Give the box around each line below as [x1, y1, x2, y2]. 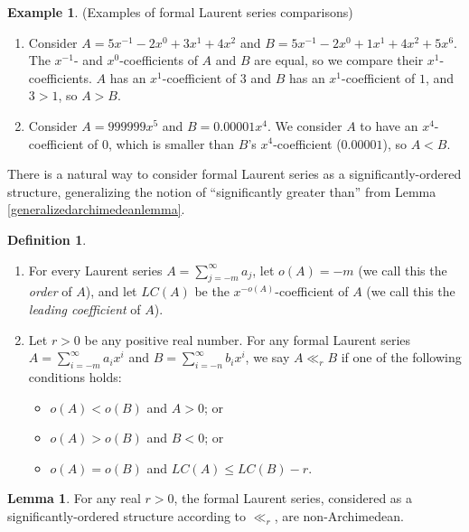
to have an [360, 116, 418, 135]
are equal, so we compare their [254, 51, 424, 70]
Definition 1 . [7, 229, 87, 248]
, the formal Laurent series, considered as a [174, 489, 413, 508]
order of [28, 282, 72, 301]
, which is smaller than [108, 134, 235, 153]
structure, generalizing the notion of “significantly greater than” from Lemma [7, 182, 436, 201]
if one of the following [341, 348, 462, 367]
